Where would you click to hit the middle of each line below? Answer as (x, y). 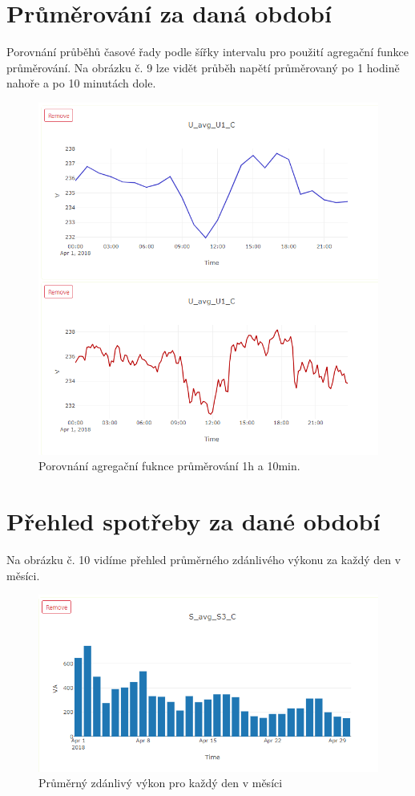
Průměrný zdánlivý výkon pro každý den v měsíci (161, 783)
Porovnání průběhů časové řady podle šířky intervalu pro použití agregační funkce (207, 52)
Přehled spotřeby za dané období (193, 521)
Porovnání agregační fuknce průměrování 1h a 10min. (169, 466)
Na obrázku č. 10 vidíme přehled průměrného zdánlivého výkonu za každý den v (204, 559)
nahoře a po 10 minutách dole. (81, 83)
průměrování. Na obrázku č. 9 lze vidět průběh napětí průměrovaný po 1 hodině (203, 67)
